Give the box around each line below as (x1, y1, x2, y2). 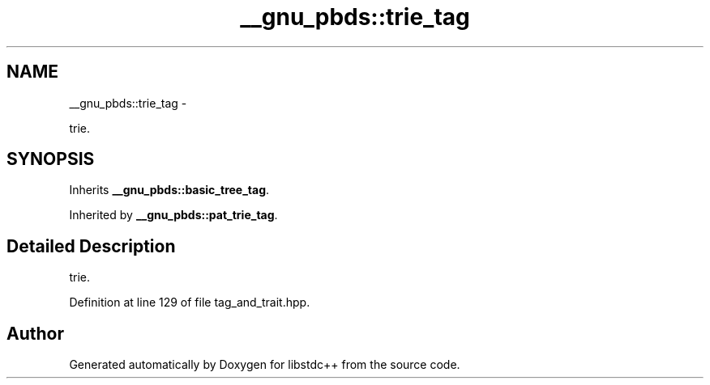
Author (6, 323, 64, 344)
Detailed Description (6, 235, 176, 256)
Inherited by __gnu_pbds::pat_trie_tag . (69, 208, 278, 222)
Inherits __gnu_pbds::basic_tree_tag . (69, 183, 270, 197)
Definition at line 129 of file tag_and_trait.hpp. (69, 295, 310, 310)
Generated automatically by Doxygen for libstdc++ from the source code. (69, 357, 460, 372)
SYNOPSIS (6, 149, 95, 170)
